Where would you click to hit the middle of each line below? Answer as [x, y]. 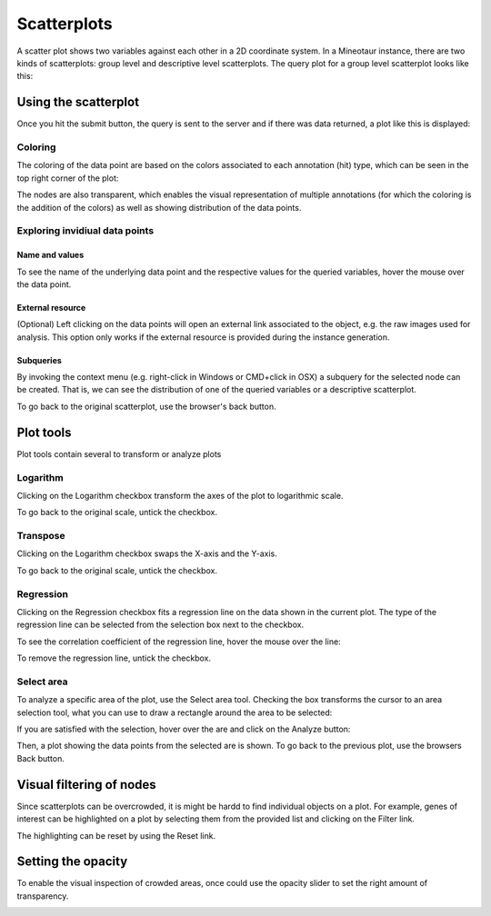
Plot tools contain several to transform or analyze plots [119, 453]
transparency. [43, 896]
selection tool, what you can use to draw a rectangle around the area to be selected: [175, 712]
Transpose [41, 536]
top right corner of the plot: [68, 178]
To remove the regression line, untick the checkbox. [114, 658]
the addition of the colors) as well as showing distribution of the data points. [159, 207]
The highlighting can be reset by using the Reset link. [116, 835]
